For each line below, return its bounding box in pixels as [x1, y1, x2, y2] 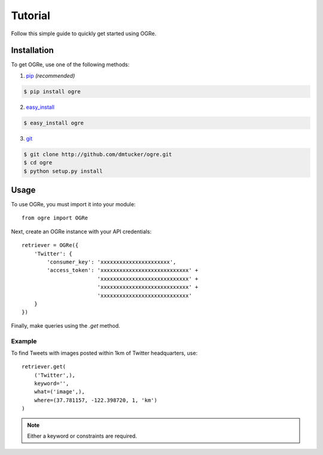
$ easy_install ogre [23, 120, 84, 126]
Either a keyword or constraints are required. [27, 432, 138, 439]
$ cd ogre [23, 159, 53, 166]
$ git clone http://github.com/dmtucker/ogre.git [23, 151, 172, 158]
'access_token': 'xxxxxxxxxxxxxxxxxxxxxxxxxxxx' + [47, 267, 199, 274]
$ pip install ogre [23, 88, 81, 95]
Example [11, 337, 37, 345]
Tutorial [11, 9, 51, 22]
